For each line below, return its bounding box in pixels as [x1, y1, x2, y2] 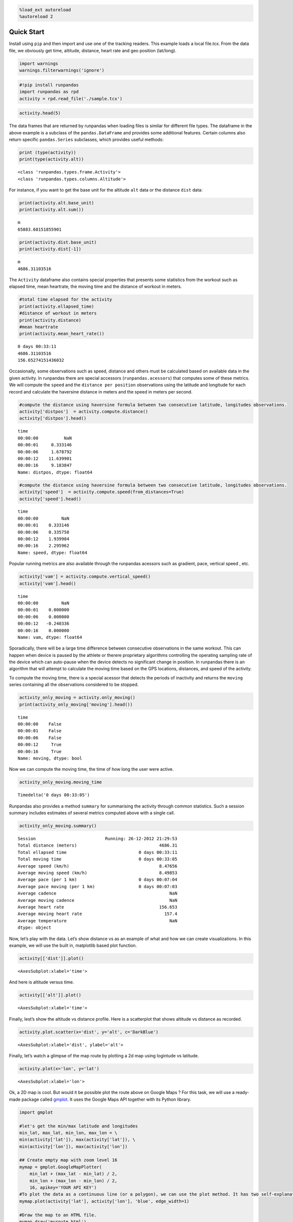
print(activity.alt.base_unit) [19, 200, 95, 206]
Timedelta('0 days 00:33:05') [18, 792, 90, 798]
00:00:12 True [18, 742, 62, 747]
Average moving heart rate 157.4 [18, 911, 178, 916]
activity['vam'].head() [19, 581, 77, 586]
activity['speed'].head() [19, 496, 82, 502]
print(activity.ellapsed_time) [19, 304, 95, 309]
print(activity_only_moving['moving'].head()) [19, 701, 133, 707]
